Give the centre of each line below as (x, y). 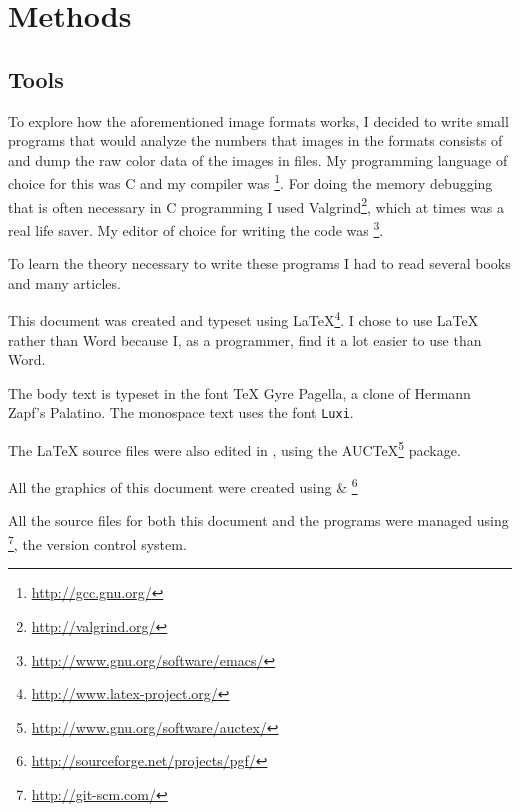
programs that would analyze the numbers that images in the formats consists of (255, 140)
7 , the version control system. (97, 542)
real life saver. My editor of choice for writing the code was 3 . (196, 228)
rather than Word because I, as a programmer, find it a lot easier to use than (245, 339)
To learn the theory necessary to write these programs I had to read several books (259, 263)
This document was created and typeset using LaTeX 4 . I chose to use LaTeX (243, 318)
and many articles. (64, 282)
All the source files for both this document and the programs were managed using (258, 520)
